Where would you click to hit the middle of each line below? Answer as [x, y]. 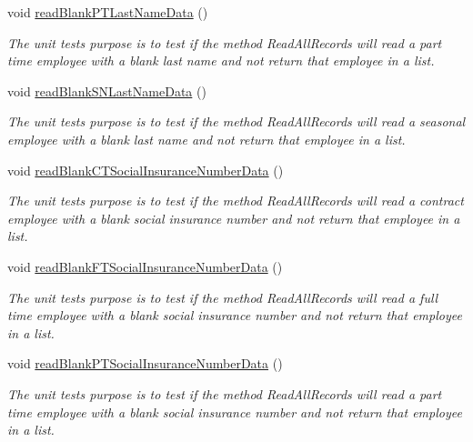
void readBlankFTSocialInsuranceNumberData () [145, 266]
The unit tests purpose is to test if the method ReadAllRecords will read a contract [236, 201]
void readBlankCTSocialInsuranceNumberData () [146, 170]
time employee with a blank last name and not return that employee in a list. [221, 60]
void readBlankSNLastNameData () [107, 90]
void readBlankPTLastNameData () [108, 12]
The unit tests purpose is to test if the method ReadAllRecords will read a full [223, 297]
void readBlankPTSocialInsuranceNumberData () [145, 363]
